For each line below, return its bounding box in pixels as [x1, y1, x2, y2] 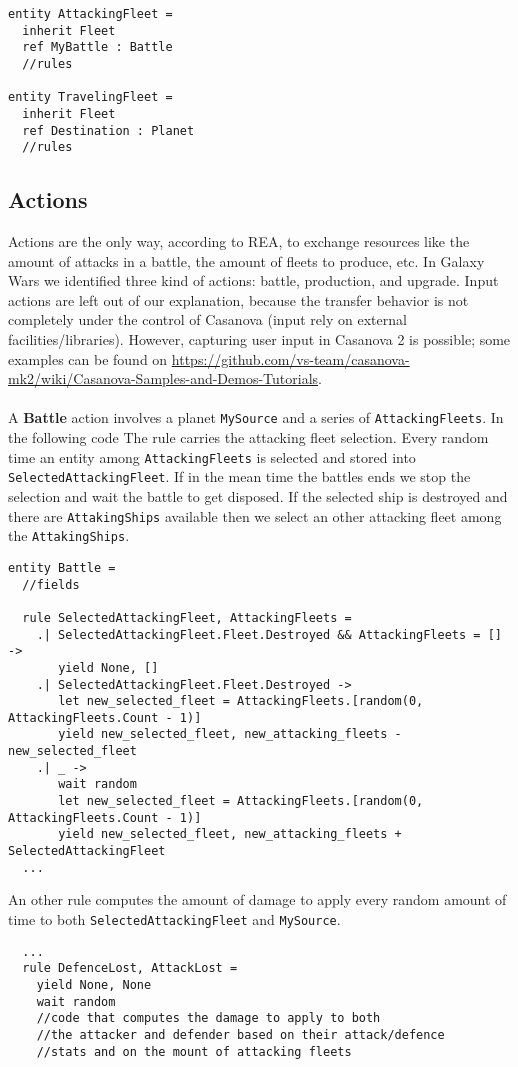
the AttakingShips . [8, 525, 130, 546]
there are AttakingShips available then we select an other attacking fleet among [8, 505, 502, 526]
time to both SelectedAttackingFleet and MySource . [8, 908, 341, 929]
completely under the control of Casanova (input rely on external [8, 309, 407, 330]
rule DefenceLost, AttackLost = [22, 961, 238, 976]
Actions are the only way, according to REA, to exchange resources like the [8, 231, 470, 252]
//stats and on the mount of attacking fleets [36, 1044, 352, 1059]
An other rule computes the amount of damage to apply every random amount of [8, 889, 507, 910]
